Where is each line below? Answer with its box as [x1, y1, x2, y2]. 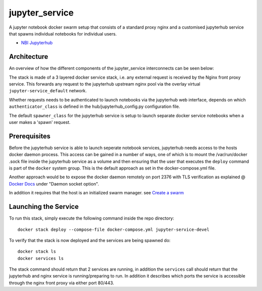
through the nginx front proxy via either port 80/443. [9, 280, 114, 286]
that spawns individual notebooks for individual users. [9, 31, 117, 36]
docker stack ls [17, 249, 56, 255]
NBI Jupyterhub [21, 40, 53, 46]
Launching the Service [9, 203, 79, 211]
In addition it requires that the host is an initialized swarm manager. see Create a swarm [9, 190, 184, 196]
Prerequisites [9, 132, 50, 140]
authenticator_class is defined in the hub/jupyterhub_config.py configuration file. [9, 103, 180, 109]
